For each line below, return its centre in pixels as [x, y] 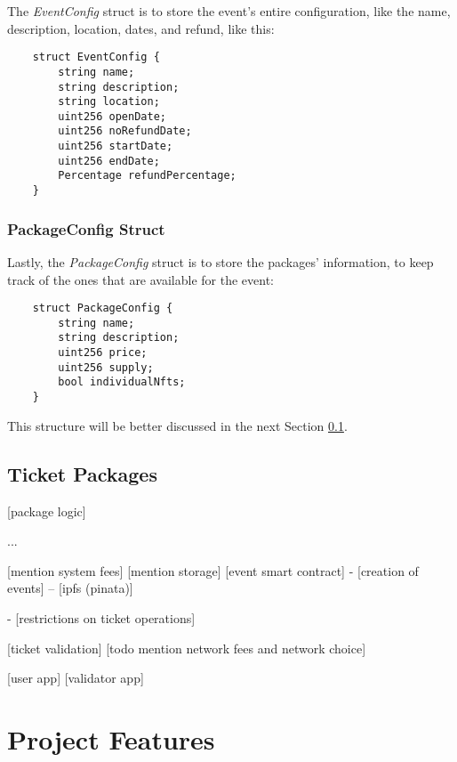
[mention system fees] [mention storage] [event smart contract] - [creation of [213, 570]
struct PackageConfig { [103, 308]
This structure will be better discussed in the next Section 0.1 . [177, 425]
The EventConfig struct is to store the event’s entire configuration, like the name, [229, 11]
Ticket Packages [82, 473]
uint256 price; [103, 353]
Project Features [111, 738]
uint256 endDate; [109, 161]
